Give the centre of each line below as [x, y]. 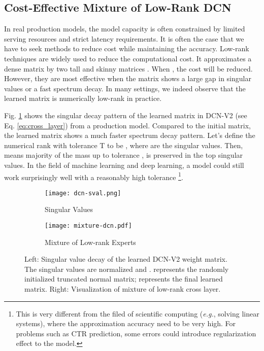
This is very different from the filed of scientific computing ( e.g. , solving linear [138, 313]
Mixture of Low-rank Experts [90, 242]
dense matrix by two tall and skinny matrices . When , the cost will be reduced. [128, 68]
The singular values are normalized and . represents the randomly [127, 269]
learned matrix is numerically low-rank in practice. [83, 98]
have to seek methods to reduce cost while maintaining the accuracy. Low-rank [127, 48]
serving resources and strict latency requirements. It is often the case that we [124, 38]
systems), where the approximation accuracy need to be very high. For [126, 323]
